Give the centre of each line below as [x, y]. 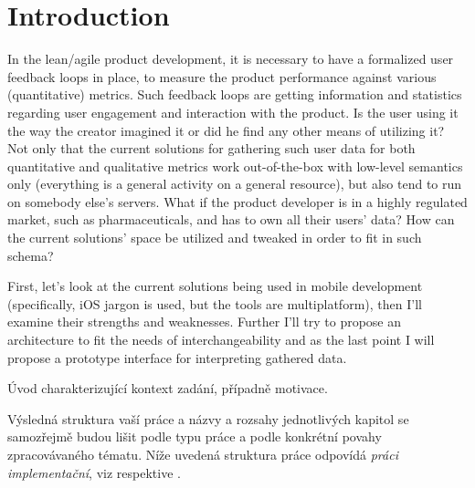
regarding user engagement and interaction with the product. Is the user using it [233, 112]
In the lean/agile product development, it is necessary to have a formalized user [231, 59]
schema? [31, 255]
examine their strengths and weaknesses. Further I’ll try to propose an [205, 322]
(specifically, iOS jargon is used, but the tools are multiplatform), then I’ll [215, 303]
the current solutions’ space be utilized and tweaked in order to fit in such [215, 238]
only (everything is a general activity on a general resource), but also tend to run [235, 184]
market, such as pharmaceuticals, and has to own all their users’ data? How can [231, 219]
